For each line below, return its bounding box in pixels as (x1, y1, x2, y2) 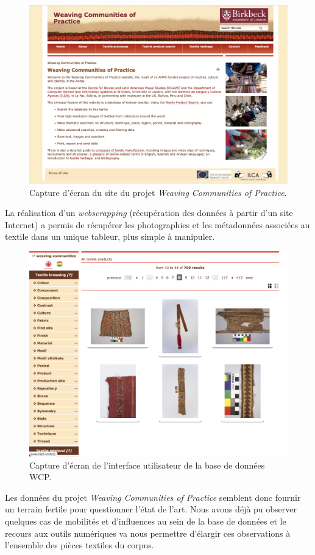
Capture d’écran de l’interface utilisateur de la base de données (29, 458, 265, 471)
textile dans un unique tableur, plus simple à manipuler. (5, 230, 215, 243)
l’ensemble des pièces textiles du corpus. (5, 539, 154, 551)
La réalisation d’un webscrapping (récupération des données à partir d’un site (5, 206, 293, 219)
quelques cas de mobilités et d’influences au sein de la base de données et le (5, 514, 286, 527)
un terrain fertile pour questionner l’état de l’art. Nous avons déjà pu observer (5, 503, 297, 515)
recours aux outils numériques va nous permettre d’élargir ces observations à (5, 526, 291, 539)
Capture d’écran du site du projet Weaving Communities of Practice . (29, 186, 287, 198)
